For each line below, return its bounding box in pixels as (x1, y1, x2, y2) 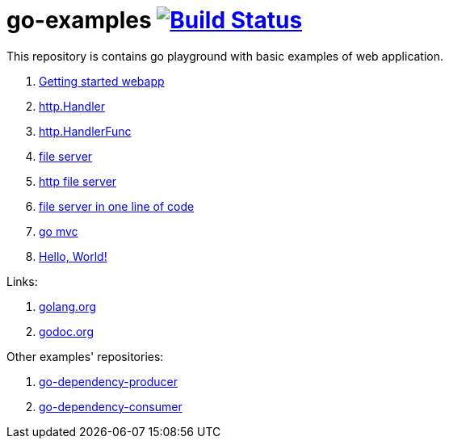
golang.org (39, 299, 97, 313)
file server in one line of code (39, 199, 195, 213)
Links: (6, 274, 38, 288)
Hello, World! (39, 249, 107, 263)
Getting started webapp (39, 73, 165, 88)
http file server (39, 174, 117, 188)
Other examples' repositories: (6, 349, 164, 363)
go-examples (6, 6, 152, 34)
